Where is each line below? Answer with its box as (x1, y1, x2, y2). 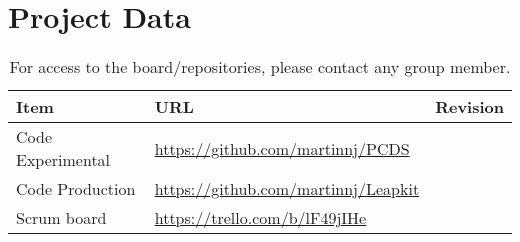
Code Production (16, 177, 136, 201)
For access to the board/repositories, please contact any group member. (9, 55, 511, 79)
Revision (435, 95, 504, 119)
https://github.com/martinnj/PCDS (154, 136, 410, 160)
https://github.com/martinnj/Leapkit (154, 177, 420, 201)
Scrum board (16, 206, 107, 230)
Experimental (16, 148, 111, 172)
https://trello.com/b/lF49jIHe (154, 206, 367, 230)
